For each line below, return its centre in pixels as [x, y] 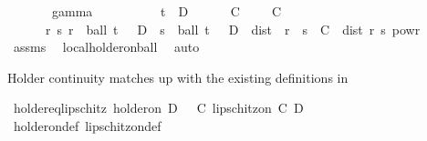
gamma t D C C [167, 11]
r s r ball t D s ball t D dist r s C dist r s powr [233, 29]
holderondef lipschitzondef [87, 125]
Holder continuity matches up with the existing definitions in [178, 77]
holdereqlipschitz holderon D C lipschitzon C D [158, 108]
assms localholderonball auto [106, 47]
